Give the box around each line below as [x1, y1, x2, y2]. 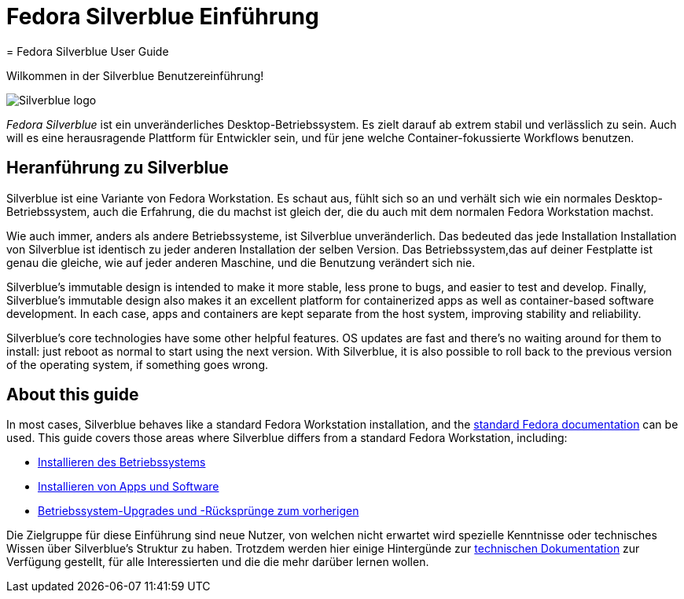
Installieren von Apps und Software [38, 480, 219, 494]
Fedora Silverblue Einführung [6, 3, 319, 30]
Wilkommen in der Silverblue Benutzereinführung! [6, 68, 264, 82]
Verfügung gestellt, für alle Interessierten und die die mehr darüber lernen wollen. [6, 555, 429, 569]
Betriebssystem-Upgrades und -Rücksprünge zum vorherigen [38, 504, 359, 518]
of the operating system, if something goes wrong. [6, 357, 268, 371]
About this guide [6, 385, 139, 405]
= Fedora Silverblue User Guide [6, 44, 169, 58]
